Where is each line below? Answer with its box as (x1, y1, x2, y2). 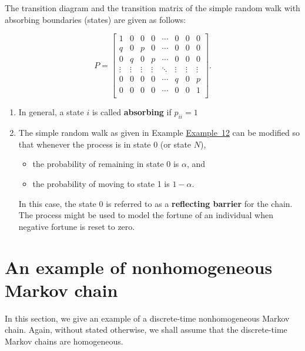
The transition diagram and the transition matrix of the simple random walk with (5, 2, 300, 14)
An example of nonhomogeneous (5, 255, 273, 279)
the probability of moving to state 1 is (32, 177, 170, 189)
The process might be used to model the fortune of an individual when (18, 209, 273, 221)
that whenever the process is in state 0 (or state (18, 138, 192, 150)
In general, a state (18, 106, 84, 118)
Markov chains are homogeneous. (5, 335, 123, 347)
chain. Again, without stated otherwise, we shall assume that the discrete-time (5, 323, 287, 336)
